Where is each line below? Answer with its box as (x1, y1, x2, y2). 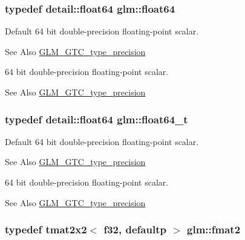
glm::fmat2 (187, 222, 241, 237)
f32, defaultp (103, 222, 166, 237)
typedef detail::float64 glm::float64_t (5, 111, 188, 126)
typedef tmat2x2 (5, 222, 87, 237)
